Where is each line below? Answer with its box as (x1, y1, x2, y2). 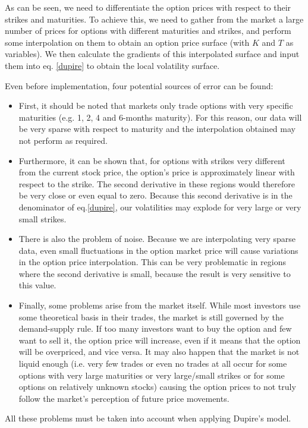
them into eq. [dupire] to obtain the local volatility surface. (5, 59, 220, 71)
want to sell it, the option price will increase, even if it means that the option (18, 333, 301, 346)
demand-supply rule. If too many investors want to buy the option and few (18, 322, 292, 335)
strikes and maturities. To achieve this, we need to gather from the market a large (5, 12, 304, 25)
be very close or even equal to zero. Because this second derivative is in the (18, 189, 293, 202)
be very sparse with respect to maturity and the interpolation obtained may (18, 122, 296, 135)
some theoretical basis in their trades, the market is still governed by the (18, 310, 284, 323)
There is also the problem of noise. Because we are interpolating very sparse (18, 232, 296, 245)
